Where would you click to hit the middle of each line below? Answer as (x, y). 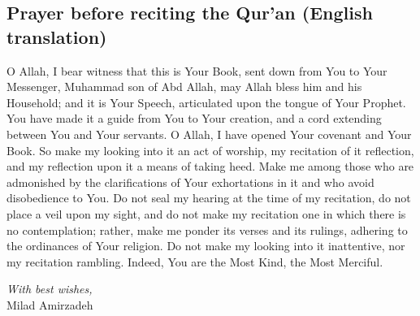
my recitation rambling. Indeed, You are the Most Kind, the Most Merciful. (195, 261)
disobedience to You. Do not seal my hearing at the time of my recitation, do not (209, 198)
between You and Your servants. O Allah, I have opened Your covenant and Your (209, 134)
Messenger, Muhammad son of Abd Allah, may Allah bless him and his (184, 87)
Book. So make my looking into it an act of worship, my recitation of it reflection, (210, 150)
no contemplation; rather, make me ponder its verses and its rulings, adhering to (207, 229)
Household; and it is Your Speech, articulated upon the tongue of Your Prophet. (206, 102)
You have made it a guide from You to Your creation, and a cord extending (194, 118)
